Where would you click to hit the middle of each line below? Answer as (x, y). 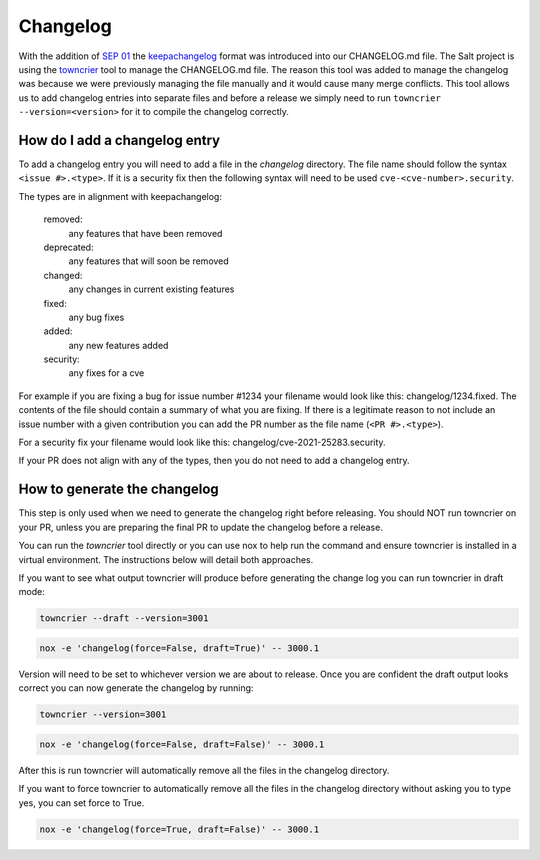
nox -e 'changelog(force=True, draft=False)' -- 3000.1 (179, 829)
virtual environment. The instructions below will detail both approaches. (166, 559)
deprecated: (68, 247)
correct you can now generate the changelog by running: (136, 688)
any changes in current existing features (151, 289)
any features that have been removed (145, 233)
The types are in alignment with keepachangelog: (120, 196)
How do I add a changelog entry (119, 140)
